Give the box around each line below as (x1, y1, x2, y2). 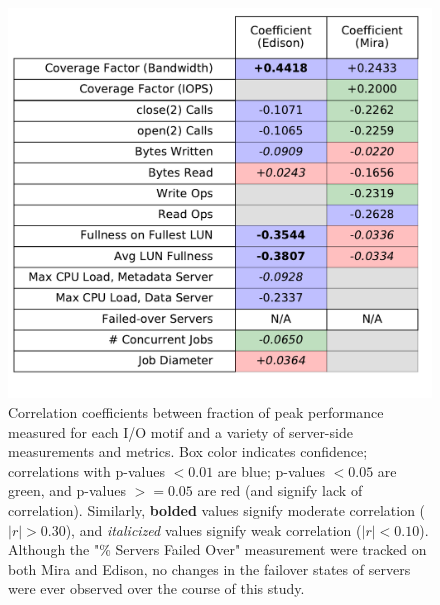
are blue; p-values (217, 460, 325, 481)
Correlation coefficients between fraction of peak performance (8, 402, 384, 423)
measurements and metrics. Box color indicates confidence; (8, 441, 368, 462)
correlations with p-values (8, 460, 165, 481)
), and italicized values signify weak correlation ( (65, 519, 362, 540)
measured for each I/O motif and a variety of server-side (8, 421, 353, 442)
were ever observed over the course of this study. (8, 578, 305, 599)
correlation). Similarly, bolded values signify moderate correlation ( (8, 500, 426, 521)
